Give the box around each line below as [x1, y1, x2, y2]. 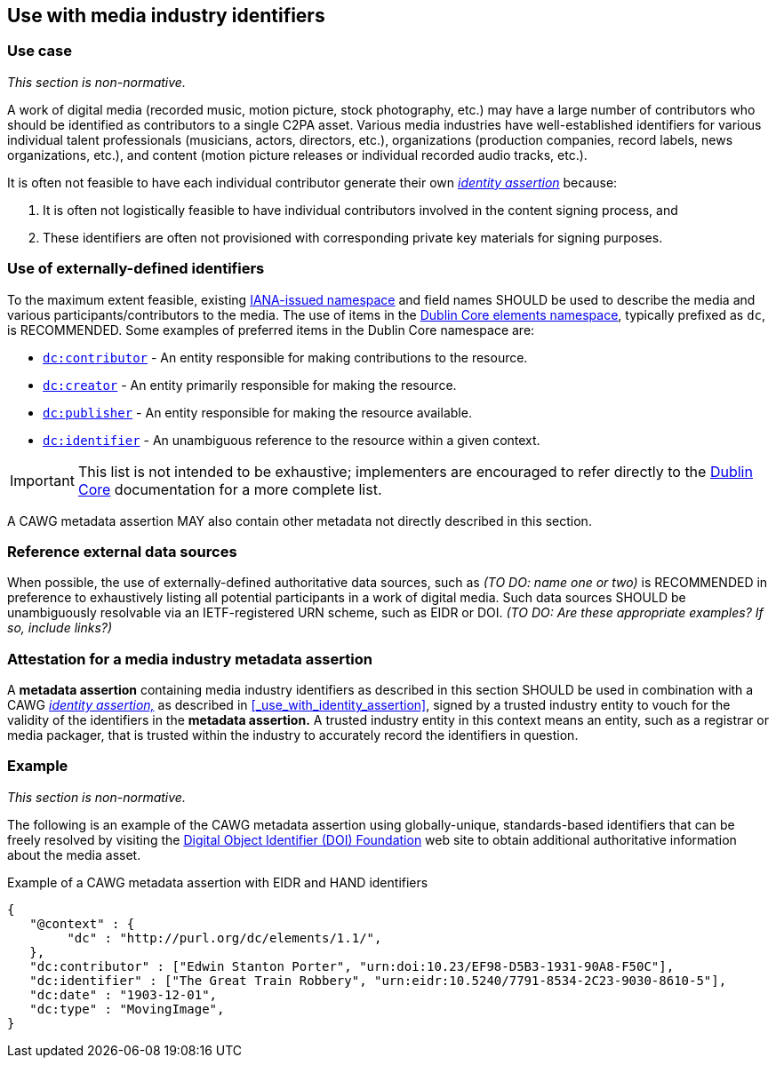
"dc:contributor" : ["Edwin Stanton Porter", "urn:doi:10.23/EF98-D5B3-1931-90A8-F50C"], [29, 958, 675, 974]
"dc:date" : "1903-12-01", [29, 987, 218, 1002]
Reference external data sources [7, 542, 237, 560]
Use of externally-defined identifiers [7, 259, 265, 278]
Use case [7, 42, 72, 60]
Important [10, 471, 75, 489]
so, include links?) [7, 620, 113, 636]
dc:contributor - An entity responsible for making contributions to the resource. [43, 349, 528, 365]
